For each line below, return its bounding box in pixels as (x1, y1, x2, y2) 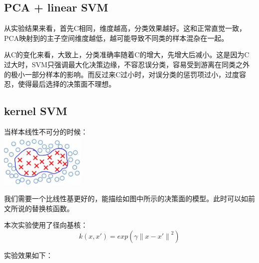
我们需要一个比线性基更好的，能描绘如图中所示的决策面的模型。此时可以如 (4, 193, 248, 204)
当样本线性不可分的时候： (4, 126, 88, 136)
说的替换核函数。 (17, 203, 74, 213)
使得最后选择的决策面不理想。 (17, 79, 116, 89)
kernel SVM (4, 103, 67, 119)
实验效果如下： (4, 250, 53, 260)
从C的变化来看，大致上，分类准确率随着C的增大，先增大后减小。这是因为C (4, 49, 250, 60)
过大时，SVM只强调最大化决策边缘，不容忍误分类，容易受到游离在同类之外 (4, 59, 250, 69)
